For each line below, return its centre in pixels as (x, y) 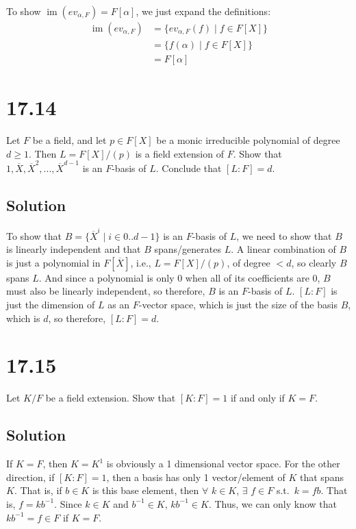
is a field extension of (179, 153)
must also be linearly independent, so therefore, (106, 291)
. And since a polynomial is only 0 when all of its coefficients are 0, (179, 277)
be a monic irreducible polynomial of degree (248, 140)
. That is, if (38, 490)
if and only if (257, 398)
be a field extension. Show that (111, 398)
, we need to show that (284, 235)
